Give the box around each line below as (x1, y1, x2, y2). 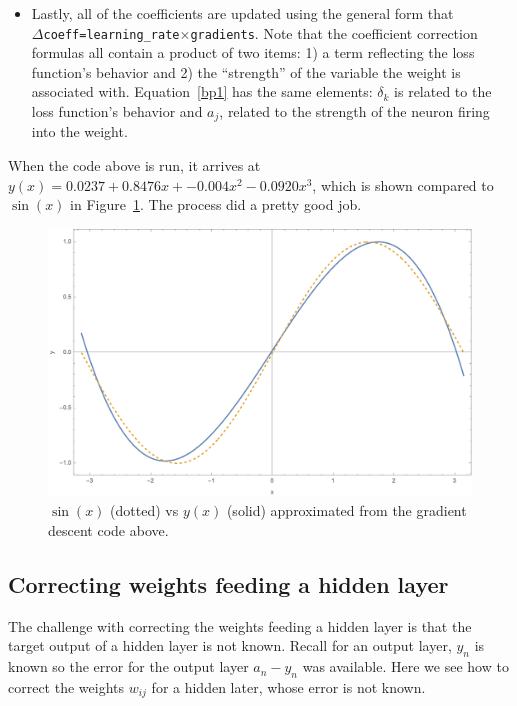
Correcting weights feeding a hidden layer (8, 568, 449, 599)
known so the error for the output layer (8, 656, 249, 677)
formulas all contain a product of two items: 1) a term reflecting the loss (31, 42, 475, 63)
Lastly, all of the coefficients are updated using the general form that (31, 3, 454, 23)
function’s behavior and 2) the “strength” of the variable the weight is (31, 61, 461, 82)
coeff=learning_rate (43, 27, 180, 42)
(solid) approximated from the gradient (226, 500, 467, 521)
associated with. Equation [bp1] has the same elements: (31, 81, 373, 102)
